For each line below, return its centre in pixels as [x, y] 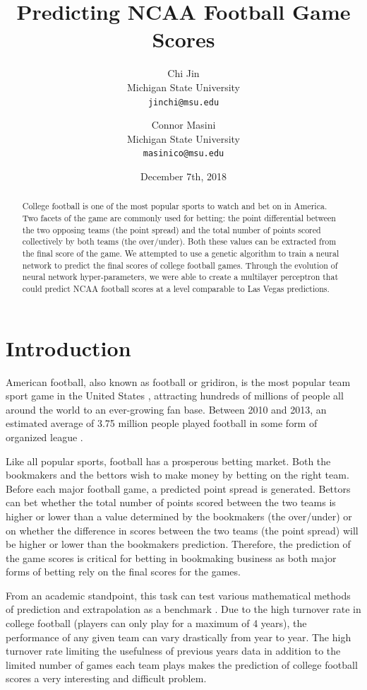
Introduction [68, 347]
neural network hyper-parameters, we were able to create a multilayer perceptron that [180, 277]
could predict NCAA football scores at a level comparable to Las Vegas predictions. [176, 288]
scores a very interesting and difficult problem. [106, 678]
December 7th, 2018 [183, 176]
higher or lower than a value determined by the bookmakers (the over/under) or [179, 516]
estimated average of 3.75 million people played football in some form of [162, 423]
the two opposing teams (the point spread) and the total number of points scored [172, 229]
